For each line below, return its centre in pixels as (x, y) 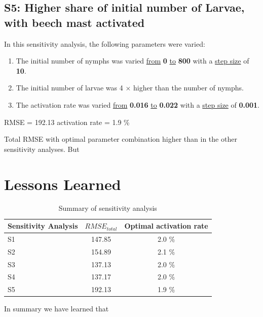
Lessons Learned (63, 184)
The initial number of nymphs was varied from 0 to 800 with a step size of (133, 61)
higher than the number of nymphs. (188, 88)
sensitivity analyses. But (42, 149)
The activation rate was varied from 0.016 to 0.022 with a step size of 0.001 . (138, 104)
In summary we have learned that (57, 309)
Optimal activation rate (166, 226)
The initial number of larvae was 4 (69, 88)
